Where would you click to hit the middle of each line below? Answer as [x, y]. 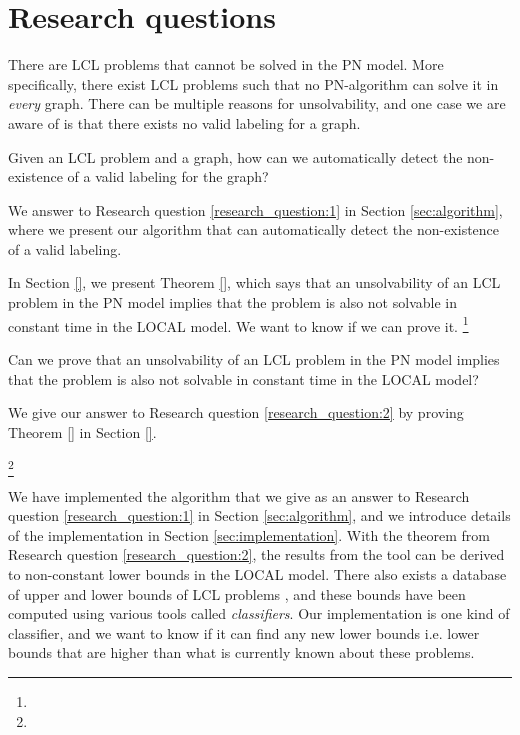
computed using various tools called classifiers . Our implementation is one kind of [259, 613]
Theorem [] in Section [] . [82, 431]
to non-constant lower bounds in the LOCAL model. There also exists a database [257, 573]
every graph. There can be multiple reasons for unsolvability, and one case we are [257, 103]
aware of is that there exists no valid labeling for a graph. [184, 122]
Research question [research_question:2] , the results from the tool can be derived [256, 554]
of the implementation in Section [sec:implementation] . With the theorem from [249, 534]
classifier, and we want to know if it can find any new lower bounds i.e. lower [244, 632]
